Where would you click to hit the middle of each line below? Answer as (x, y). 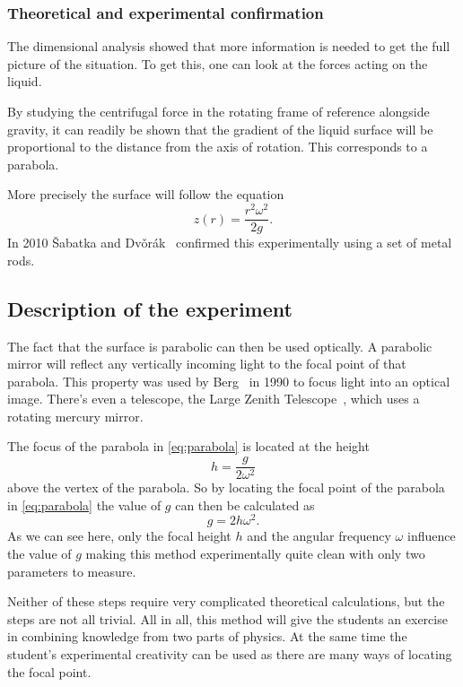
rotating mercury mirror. (75, 416)
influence (431, 536)
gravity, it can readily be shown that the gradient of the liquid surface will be (220, 129)
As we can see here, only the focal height (119, 536)
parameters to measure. (72, 571)
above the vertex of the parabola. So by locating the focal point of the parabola (226, 487)
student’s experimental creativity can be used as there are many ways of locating (230, 653)
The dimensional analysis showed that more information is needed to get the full (229, 46)
